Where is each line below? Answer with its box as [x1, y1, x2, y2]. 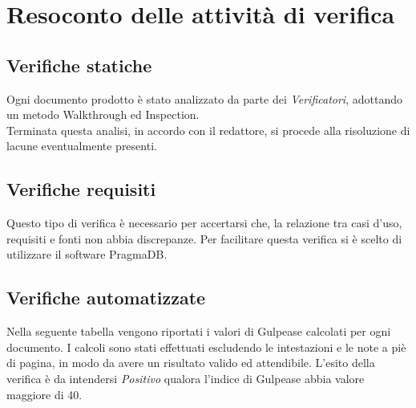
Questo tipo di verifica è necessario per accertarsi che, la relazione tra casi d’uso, [6, 214, 402, 231]
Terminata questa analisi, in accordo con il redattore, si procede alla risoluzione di [6, 121, 410, 138]
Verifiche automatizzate [6, 285, 206, 310]
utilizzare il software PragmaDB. [6, 246, 168, 263]
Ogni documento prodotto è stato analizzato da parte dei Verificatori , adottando [6, 90, 402, 107]
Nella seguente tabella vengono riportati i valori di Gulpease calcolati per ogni [6, 323, 391, 340]
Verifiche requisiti [6, 177, 156, 202]
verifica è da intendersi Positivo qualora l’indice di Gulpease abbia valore [6, 369, 365, 386]
